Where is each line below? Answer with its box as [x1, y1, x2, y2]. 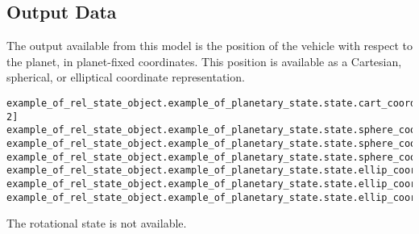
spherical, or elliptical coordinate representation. [6, 69, 245, 86]
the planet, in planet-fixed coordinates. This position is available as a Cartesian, [6, 52, 402, 69]
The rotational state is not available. [6, 215, 187, 232]
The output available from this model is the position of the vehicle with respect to [6, 37, 413, 54]
